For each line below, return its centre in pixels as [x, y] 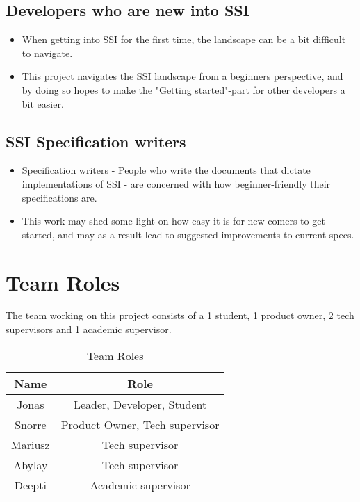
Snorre [31, 424]
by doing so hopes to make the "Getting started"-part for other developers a [183, 89]
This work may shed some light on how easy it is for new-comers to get [173, 221]
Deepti [30, 485]
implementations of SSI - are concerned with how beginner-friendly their [176, 183]
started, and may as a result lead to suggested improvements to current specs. [188, 234]
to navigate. [47, 52]
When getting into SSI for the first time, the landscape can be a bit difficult [184, 39]
